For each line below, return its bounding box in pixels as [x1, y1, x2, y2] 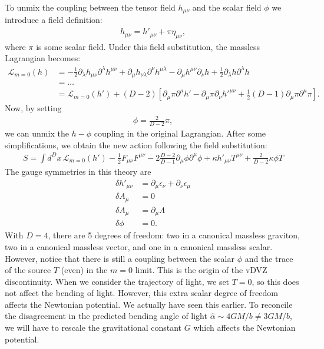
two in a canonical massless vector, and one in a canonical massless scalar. [5, 240, 273, 252]
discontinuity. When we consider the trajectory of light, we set [5, 275, 230, 287]
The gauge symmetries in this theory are [5, 165, 151, 178]
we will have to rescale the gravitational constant [5, 321, 182, 334]
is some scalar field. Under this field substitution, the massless [36, 40, 260, 52]
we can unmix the [5, 127, 69, 139]
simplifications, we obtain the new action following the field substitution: [5, 138, 267, 151]
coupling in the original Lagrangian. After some [94, 127, 266, 139]
